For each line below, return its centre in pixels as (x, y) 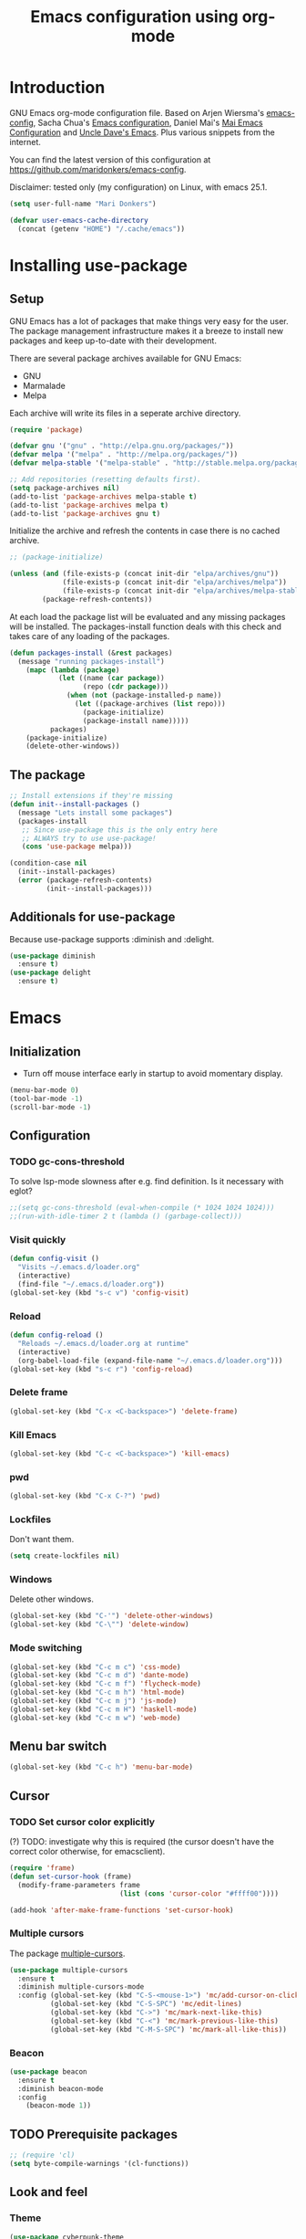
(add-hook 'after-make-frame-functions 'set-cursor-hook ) (122, 1910)
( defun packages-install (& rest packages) (91, 653)
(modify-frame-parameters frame (79, 1885)
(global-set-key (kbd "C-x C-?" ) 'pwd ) (85, 1496)
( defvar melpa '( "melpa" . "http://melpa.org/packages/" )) (124, 455)
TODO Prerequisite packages (93, 2134)
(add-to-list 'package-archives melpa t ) (89, 505)
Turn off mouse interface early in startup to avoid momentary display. (153, 1074)
